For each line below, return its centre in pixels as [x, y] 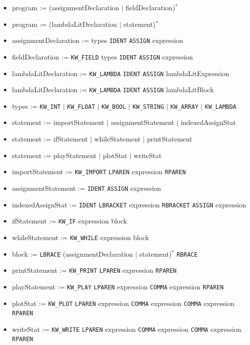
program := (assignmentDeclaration [65, 7]
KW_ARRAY [185, 107]
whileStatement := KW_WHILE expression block [81, 237]
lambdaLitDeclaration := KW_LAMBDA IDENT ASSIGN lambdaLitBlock [113, 90]
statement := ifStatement [50, 139]
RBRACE [187, 254]
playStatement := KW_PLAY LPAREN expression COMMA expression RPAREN [118, 286]
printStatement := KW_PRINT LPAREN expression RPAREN [94, 270]
